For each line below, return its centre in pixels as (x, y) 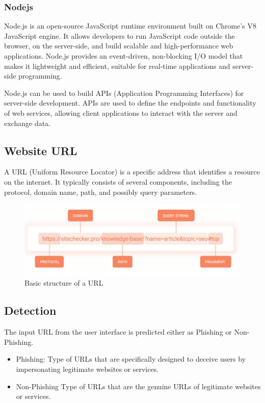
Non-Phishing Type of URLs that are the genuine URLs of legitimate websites (138, 386)
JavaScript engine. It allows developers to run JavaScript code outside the (120, 35)
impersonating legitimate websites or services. (87, 369)
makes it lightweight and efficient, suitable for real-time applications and (117, 66)
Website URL (41, 150)
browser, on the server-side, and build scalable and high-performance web (119, 46)
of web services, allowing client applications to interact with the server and (121, 112)
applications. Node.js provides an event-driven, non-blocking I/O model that (124, 56)
